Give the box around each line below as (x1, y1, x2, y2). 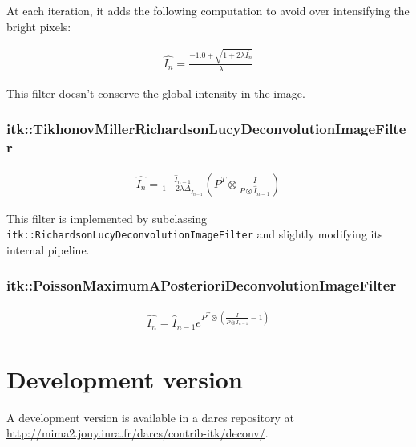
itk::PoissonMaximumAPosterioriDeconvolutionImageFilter (6, 275, 397, 295)
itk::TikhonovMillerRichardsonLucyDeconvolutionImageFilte (6, 119, 406, 139)
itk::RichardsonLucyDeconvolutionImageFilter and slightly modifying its (6, 226, 383, 242)
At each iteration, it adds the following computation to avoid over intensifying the (6, 2, 410, 18)
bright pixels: (6, 18, 71, 35)
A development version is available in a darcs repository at (6, 408, 295, 425)
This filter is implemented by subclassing (6, 209, 208, 226)
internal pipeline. (6, 241, 90, 258)
